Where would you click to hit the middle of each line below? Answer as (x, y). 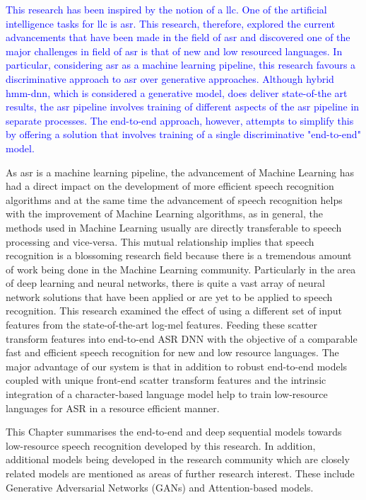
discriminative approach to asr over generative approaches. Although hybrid (170, 78)
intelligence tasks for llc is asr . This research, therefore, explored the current (171, 23)
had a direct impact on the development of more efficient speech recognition (170, 186)
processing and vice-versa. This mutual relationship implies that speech (160, 241)
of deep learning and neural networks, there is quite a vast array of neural (166, 283)
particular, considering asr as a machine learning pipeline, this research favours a (181, 65)
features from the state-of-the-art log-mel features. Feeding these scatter (161, 325)
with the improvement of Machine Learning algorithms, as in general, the (164, 214)
